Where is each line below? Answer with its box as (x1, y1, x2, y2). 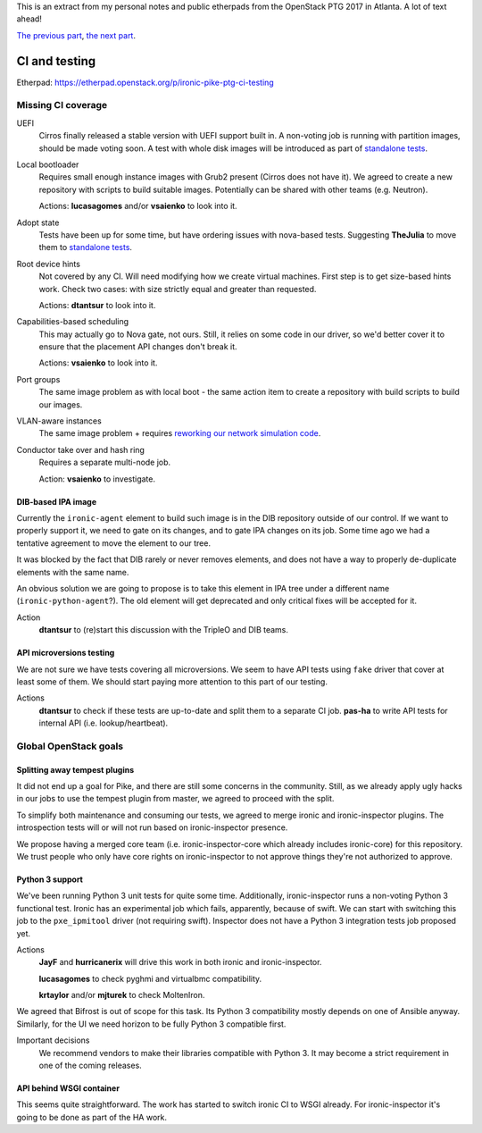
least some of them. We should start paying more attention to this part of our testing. (16, 676, 328, 687)
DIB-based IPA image (16, 496, 97, 507)
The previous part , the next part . (16, 29, 136, 40)
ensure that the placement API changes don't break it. (38, 341, 237, 352)
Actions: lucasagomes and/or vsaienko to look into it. (38, 201, 237, 212)
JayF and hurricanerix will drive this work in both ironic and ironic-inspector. (38, 957, 322, 968)
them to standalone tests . (38, 242, 133, 253)
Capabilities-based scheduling (16, 316, 129, 327)
